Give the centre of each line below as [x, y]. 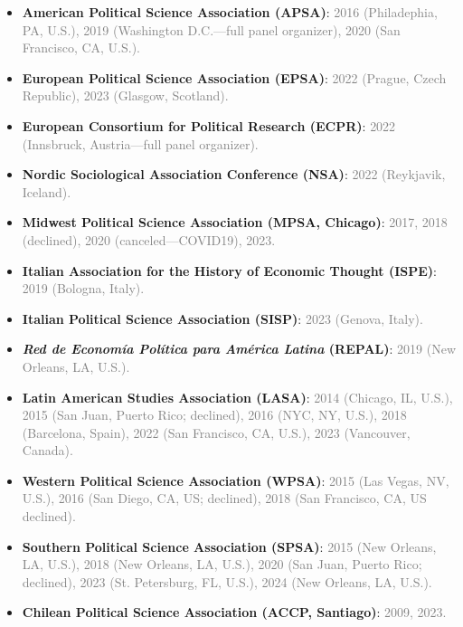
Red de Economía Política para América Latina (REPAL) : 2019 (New [239, 349]
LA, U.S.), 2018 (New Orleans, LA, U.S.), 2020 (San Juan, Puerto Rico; [222, 564]
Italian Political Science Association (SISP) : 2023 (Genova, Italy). [222, 318]
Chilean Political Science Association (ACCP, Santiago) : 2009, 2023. [234, 612]
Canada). [47, 450]
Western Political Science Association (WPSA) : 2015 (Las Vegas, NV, [236, 480]
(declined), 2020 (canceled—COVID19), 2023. [149, 239]
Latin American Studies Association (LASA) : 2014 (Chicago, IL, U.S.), [237, 397]
